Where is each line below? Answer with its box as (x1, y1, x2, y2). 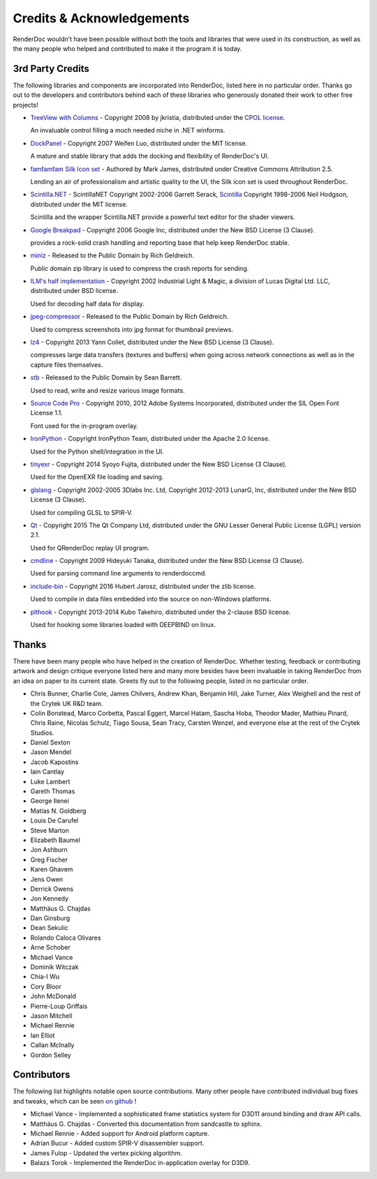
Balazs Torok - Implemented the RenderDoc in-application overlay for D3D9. (30, 1159, 251, 1167)
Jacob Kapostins (30, 758, 80, 766)
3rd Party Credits (13, 63, 90, 75)
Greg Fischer (30, 855, 68, 864)
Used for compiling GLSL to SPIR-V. (30, 508, 133, 516)
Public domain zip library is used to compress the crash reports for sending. (30, 264, 249, 272)
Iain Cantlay (30, 767, 65, 776)
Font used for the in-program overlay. (30, 421, 139, 430)
